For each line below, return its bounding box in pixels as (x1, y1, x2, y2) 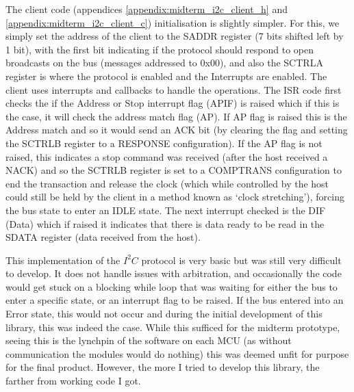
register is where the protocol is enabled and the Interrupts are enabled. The (5, 68, 327, 83)
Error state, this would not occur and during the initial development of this (5, 306, 323, 321)
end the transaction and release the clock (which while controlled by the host (5, 176, 329, 190)
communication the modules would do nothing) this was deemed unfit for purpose (5, 346, 349, 361)
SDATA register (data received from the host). (5, 230, 201, 244)
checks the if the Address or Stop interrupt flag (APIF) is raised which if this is (5, 96, 340, 110)
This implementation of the (5, 252, 121, 267)
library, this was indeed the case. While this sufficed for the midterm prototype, (5, 319, 340, 334)
